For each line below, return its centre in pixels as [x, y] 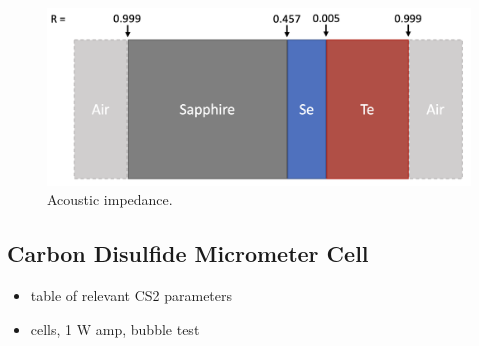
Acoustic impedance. [110, 199]
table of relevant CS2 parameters [131, 295]
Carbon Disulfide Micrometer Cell [188, 253]
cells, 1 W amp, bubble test [115, 328]
